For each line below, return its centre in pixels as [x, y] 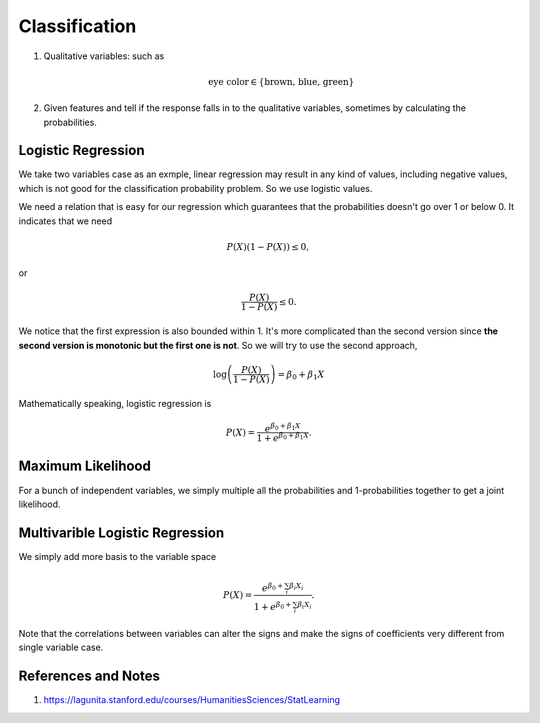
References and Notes [89, 676]
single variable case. [61, 647]
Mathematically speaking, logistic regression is [115, 403]
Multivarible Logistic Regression [121, 532]
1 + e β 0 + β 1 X [283, 437]
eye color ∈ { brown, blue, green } [281, 81]
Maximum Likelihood [85, 466]
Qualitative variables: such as [104, 56]
